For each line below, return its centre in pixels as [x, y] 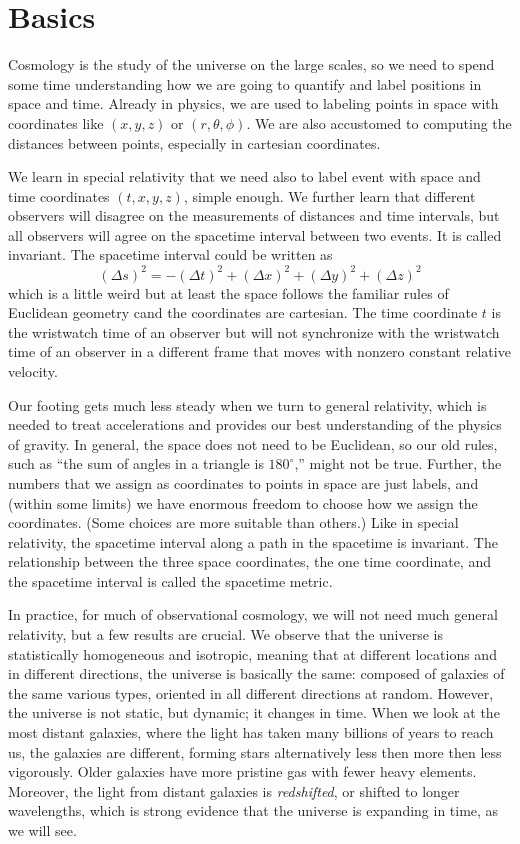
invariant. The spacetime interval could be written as [170, 254]
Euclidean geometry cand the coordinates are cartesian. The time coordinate [243, 312]
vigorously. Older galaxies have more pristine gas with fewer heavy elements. [242, 771]
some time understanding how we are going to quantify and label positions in [245, 83]
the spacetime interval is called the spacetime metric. [170, 580]
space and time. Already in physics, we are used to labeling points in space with [253, 103]
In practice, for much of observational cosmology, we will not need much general [253, 614]
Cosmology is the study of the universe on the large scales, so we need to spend [251, 64]
